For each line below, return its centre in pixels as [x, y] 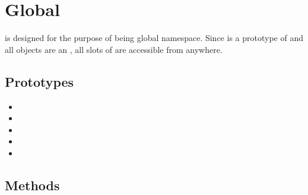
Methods [32, 185]
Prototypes [39, 81]
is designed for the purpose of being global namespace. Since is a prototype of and [154, 38]
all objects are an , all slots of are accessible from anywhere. [114, 49]
